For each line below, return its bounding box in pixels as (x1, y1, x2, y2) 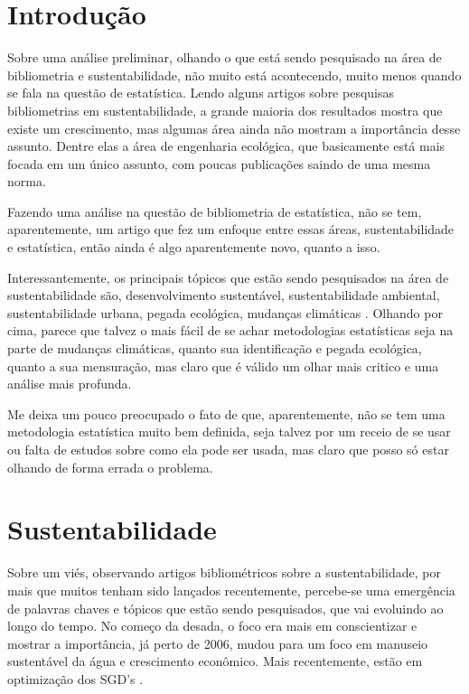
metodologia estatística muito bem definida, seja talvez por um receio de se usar (7, 422, 451, 441)
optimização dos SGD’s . (7, 669, 144, 688)
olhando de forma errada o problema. (7, 457, 213, 476)
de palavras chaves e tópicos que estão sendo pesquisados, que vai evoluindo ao (7, 598, 444, 617)
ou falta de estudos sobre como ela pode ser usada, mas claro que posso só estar (7, 440, 449, 458)
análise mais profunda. (7, 374, 132, 393)
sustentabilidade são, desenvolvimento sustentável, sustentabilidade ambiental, (7, 286, 440, 305)
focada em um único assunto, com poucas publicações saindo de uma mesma (7, 154, 431, 173)
